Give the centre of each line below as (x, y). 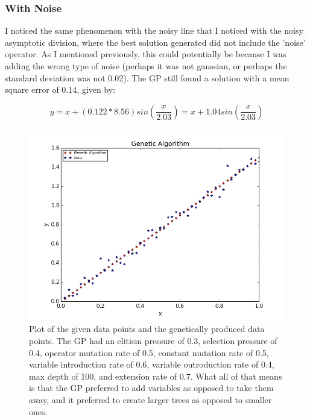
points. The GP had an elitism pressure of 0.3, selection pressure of (153, 340)
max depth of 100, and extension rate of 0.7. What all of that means (156, 376)
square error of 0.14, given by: (60, 89)
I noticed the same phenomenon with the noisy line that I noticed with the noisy (154, 30)
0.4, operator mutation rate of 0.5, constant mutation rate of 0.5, (149, 352)
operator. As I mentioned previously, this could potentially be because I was (146, 54)
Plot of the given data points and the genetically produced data (147, 329)
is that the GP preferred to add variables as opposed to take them (151, 388)
